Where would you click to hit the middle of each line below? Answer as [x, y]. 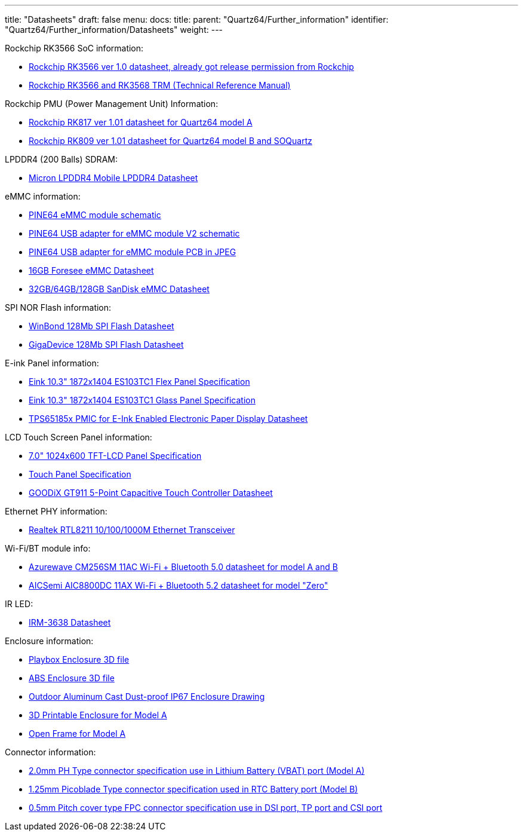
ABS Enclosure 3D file [72, 678]
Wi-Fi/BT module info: [48, 548]
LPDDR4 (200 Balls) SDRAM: [61, 159]
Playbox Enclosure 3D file [79, 659]
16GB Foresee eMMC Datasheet [91, 270]
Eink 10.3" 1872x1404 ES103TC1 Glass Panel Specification [142, 400]
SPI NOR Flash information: [58, 307]
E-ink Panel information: [52, 363]
